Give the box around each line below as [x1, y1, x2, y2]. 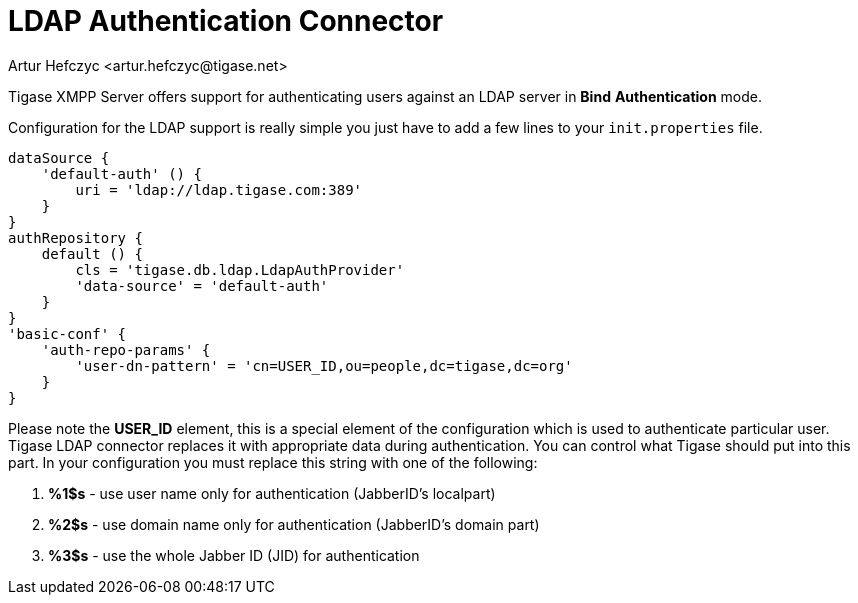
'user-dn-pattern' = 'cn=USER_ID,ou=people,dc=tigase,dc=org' [75, 357, 573, 374]
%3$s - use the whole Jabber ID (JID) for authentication [48, 546, 420, 564]
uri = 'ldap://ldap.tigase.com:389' [75, 181, 363, 198]
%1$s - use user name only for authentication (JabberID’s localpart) [48, 484, 496, 502]
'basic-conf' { [8, 325, 127, 342]
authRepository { [8, 229, 143, 246]
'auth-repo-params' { [41, 341, 211, 358]
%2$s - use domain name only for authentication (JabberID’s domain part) [48, 515, 540, 533]
